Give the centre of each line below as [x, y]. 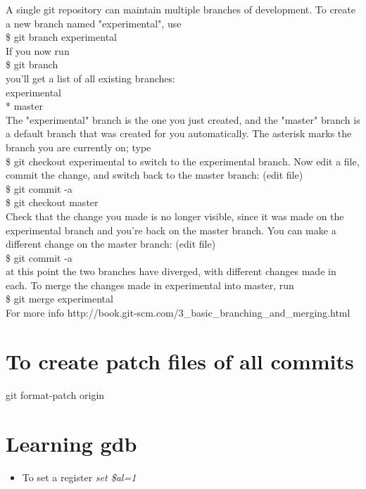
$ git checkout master [52, 202]
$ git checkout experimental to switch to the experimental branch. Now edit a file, [183, 161]
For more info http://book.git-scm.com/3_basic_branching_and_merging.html [178, 313]
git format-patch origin [55, 394]
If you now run [38, 50]
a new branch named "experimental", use [94, 23]
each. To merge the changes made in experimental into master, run [150, 285]
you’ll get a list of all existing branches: [90, 78]
